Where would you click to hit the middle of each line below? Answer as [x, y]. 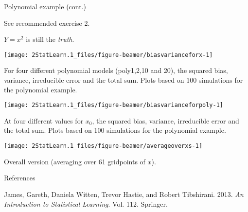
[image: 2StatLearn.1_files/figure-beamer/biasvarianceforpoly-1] [114, 105]
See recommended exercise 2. [47, 23]
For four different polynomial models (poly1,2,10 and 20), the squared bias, [116, 70]
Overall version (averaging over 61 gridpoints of [75, 161]
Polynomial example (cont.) [45, 6]
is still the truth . [50, 39]
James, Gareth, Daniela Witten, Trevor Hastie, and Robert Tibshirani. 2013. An [124, 194]
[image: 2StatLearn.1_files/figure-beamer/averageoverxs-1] [103, 146]
